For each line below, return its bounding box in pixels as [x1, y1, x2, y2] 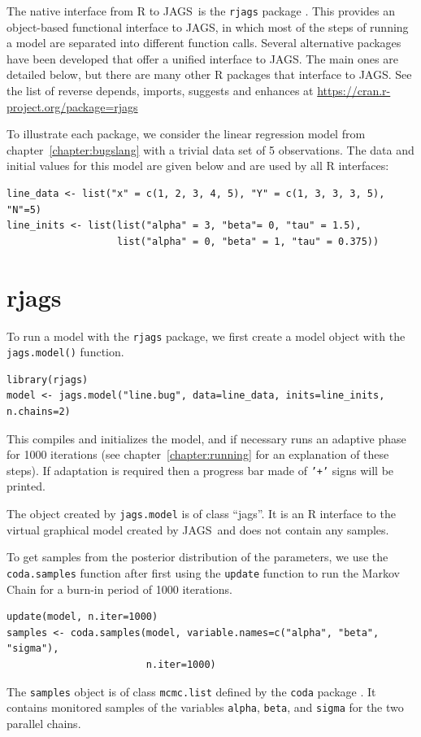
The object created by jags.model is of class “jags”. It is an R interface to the [7, 505, 396, 522]
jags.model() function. [7, 343, 124, 360]
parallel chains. [7, 714, 81, 731]
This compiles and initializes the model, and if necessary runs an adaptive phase [7, 430, 406, 447]
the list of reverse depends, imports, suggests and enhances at [7, 82, 314, 99]
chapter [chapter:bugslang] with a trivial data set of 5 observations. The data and [7, 141, 414, 158]
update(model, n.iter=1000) [7, 611, 158, 623]
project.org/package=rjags [7, 98, 138, 115]
